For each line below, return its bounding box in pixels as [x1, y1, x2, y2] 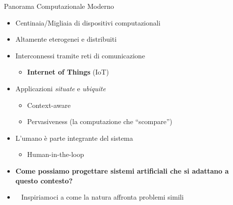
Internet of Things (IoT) [27, 67, 109, 77]
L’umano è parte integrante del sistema [15, 132, 133, 143]
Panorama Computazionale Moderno [4, 1, 114, 11]
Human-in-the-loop [27, 149, 84, 159]
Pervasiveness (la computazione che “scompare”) [27, 116, 173, 127]
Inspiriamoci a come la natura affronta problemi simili [21, 192, 184, 202]
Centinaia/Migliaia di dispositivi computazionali [15, 17, 161, 27]
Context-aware [27, 100, 71, 110]
